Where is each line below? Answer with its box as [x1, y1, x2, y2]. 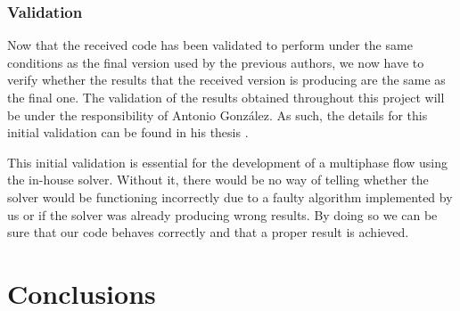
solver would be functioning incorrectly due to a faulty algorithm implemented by [7, 187, 453, 206]
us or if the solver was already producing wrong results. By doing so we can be [7, 205, 438, 224]
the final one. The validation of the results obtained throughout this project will [7, 88, 445, 106]
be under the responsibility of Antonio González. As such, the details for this [7, 105, 428, 124]
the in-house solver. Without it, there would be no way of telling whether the [7, 170, 429, 189]
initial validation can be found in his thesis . [7, 123, 249, 142]
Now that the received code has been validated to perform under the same [7, 36, 413, 54]
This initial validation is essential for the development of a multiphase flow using [7, 152, 448, 171]
